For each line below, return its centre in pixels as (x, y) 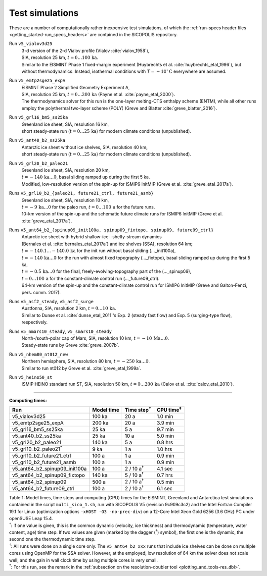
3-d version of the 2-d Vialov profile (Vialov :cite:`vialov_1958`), (86, 51)
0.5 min (165, 482)
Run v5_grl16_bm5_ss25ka (39, 117)
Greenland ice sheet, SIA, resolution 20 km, (66, 170)
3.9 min (165, 423)
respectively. (35, 322)
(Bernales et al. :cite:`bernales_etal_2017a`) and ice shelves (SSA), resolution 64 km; (107, 244)
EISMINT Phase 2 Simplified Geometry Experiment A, (76, 87)
